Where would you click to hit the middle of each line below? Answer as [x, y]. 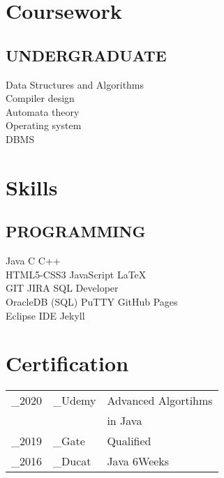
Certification [67, 363]
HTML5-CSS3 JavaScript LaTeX [76, 274]
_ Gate [69, 441]
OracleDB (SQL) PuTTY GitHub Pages [92, 301]
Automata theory [43, 111]
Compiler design [40, 98]
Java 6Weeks [138, 461]
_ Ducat [72, 461]
